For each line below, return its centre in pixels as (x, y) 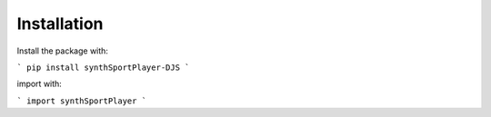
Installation (60, 24)
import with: (40, 84)
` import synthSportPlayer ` (82, 101)
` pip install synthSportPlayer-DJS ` (103, 67)
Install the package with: (63, 51)
